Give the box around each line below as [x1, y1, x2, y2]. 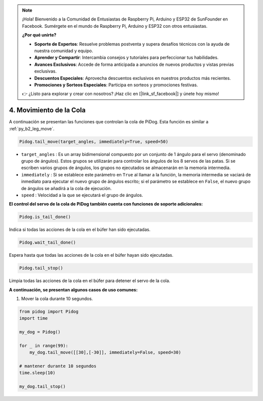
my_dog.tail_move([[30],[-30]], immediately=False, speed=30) [29, 350, 181, 355]
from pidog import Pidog [19, 308, 79, 314]
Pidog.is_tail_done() [19, 214, 71, 220]
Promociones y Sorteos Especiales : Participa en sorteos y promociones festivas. [34, 82, 198, 88]
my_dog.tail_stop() [19, 384, 66, 389]
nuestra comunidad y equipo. [34, 48, 94, 54]
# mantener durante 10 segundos [19, 363, 97, 369]
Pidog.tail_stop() [19, 266, 63, 271]
